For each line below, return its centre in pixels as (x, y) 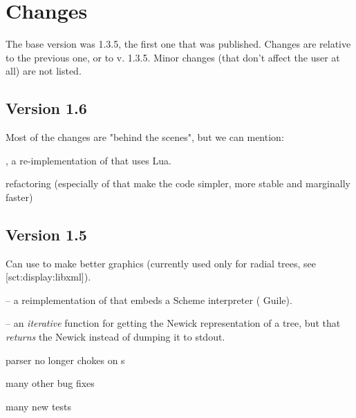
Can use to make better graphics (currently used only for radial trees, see (161, 263)
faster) (19, 197)
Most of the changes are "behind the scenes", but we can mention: (145, 137)
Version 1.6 (46, 108)
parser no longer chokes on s (65, 360)
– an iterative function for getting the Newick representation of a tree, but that (173, 323)
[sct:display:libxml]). (48, 277)
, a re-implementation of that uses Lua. (88, 160)
